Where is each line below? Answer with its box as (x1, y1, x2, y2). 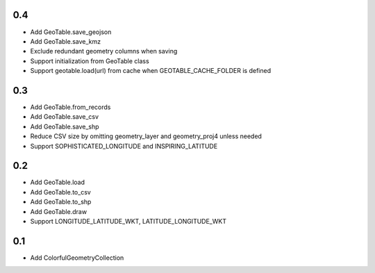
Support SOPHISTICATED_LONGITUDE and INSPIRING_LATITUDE (30, 142, 218, 150)
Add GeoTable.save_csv (30, 113, 99, 121)
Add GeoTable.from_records (30, 103, 111, 111)
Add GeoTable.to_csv (30, 188, 92, 196)
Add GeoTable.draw (30, 207, 87, 215)
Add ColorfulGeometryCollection (30, 254, 124, 262)
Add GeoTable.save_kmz (30, 37, 101, 45)
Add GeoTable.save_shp (30, 122, 100, 131)
